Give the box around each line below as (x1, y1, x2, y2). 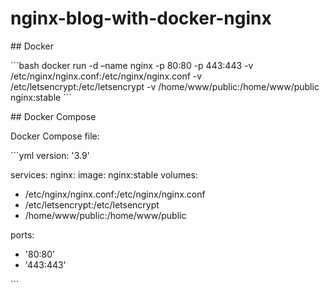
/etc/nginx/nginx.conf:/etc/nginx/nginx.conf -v (10, 70, 203, 82)
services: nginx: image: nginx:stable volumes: (10, 168, 198, 181)
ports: (10, 228, 35, 241)
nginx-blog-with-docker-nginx (10, 7, 272, 30)
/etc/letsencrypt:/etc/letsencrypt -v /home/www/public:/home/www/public (10, 80, 320, 92)
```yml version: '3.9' (10, 149, 90, 161)
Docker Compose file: (10, 130, 100, 142)
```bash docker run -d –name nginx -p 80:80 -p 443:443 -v (10, 59, 254, 71)
